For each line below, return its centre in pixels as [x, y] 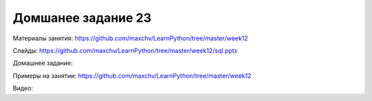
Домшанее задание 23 [82, 18]
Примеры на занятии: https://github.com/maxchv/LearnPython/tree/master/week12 [132, 76]
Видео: [23, 88]
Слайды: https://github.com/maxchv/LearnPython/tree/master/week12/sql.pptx [125, 50]
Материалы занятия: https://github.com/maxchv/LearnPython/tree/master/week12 [130, 38]
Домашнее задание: [43, 63]
